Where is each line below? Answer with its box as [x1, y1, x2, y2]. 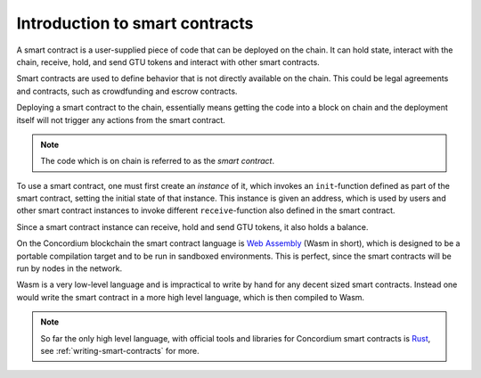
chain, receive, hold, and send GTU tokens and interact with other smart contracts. [16, 56, 320, 67]
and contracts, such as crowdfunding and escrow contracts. [16, 86, 238, 96]
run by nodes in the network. [16, 263, 123, 274]
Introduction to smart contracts [16, 13, 254, 33]
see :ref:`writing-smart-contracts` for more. [40, 345, 200, 356]
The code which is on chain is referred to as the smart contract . [40, 156, 275, 167]
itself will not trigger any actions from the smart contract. [16, 114, 226, 125]
